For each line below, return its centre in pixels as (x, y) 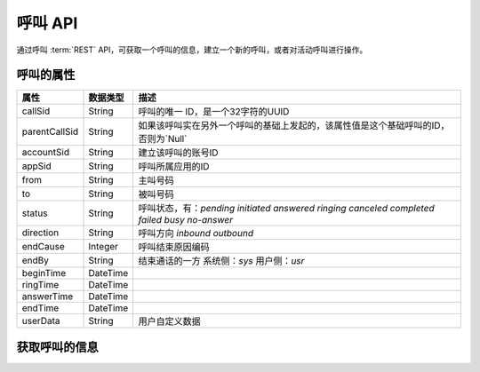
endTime (40, 308)
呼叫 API (47, 23)
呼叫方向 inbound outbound (196, 233)
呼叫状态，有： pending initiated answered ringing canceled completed (286, 209)
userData (41, 321)
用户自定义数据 (169, 321)
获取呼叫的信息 (57, 347)
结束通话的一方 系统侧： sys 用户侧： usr (221, 261)
